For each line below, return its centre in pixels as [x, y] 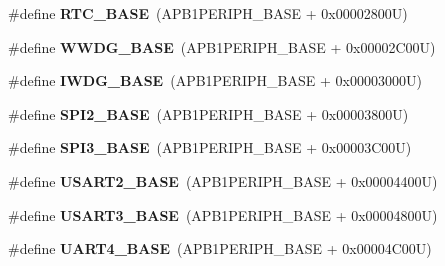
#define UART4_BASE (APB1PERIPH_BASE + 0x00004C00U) [220, 248]
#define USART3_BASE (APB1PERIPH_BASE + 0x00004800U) [223, 214]
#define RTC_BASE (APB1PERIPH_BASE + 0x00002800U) [208, 13]
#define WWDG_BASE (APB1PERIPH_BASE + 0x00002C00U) [222, 46]
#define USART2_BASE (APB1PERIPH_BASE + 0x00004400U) [223, 180]
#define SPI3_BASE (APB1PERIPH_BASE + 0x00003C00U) [210, 147]
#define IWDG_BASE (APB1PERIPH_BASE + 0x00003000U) [215, 80]
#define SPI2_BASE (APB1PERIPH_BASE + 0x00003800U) [208, 113]
